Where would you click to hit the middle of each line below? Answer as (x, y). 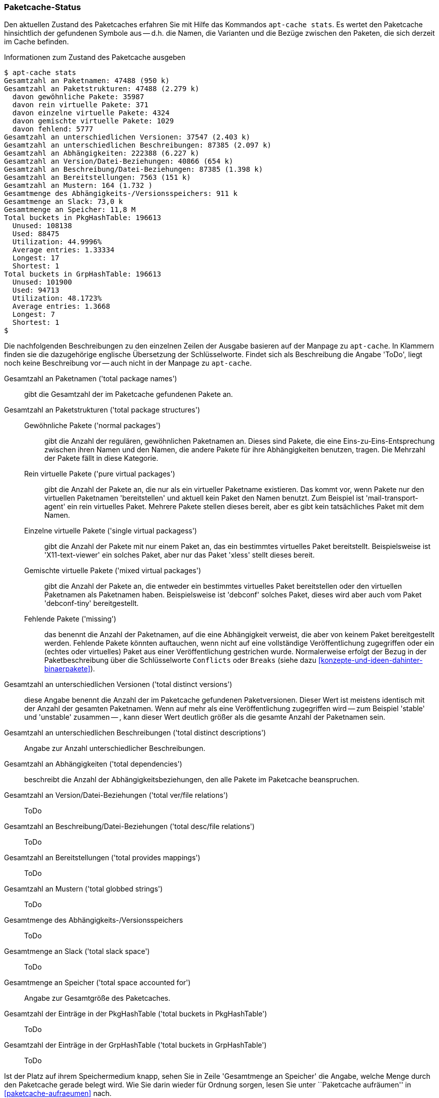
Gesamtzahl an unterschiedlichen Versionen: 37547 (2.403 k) (127, 137)
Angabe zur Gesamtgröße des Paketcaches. (97, 998)
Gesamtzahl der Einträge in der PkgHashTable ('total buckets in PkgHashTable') (136, 1014)
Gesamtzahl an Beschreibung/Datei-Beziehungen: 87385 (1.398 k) (134, 169)
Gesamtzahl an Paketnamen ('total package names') (91, 379)
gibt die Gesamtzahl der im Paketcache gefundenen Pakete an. (129, 394)
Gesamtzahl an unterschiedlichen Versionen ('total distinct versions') (118, 684)
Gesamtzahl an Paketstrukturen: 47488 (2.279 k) (102, 89)
